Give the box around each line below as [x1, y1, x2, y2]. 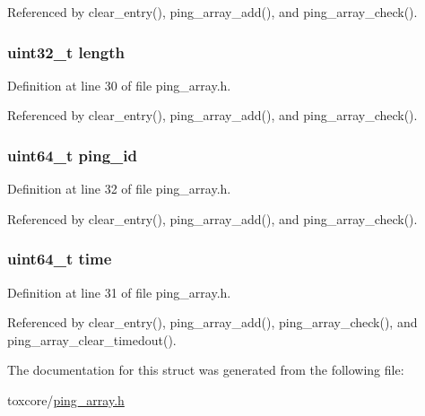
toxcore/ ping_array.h [7, 391, 125, 409]
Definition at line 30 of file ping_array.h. [7, 75, 231, 94]
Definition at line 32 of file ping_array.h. [7, 179, 231, 198]
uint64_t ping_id [7, 143, 137, 166]
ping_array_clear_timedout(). [7, 330, 177, 349]
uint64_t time [7, 247, 112, 270]
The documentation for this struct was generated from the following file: [7, 360, 404, 379]
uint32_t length [7, 40, 125, 63]
